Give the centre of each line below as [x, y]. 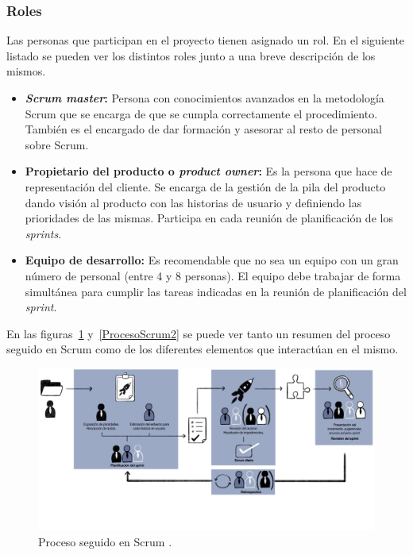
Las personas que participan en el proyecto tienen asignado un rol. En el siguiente [206, 40]
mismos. [26, 71]
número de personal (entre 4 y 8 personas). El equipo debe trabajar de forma [213, 275]
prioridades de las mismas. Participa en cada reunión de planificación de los [209, 218]
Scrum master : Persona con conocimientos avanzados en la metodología [205, 98]
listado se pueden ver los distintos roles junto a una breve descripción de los [191, 55]
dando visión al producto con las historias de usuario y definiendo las [193, 202]
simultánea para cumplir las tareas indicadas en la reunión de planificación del [216, 291]
